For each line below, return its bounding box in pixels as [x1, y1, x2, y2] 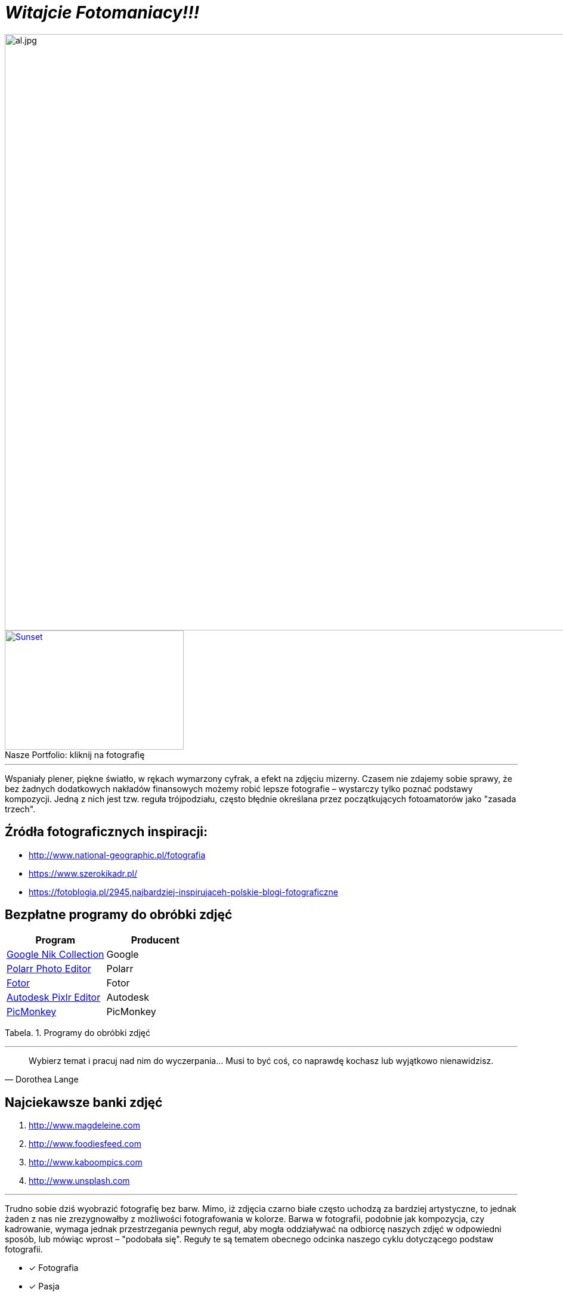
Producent [131, 934, 180, 947]
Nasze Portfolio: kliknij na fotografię [5, 749, 145, 760]
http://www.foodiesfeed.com [29, 1139, 141, 1149]
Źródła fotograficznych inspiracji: [5, 824, 208, 840]
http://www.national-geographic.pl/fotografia [29, 849, 206, 860]
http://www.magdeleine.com [29, 1120, 141, 1131]
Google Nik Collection [7, 948, 104, 961]
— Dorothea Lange [5, 1074, 79, 1085]
